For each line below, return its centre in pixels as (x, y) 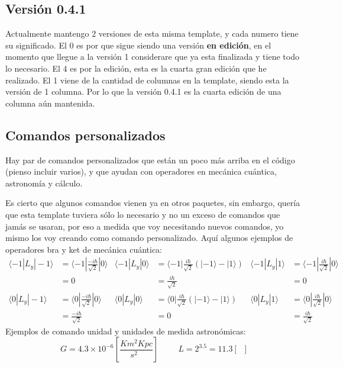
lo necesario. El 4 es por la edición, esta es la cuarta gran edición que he (136, 68)
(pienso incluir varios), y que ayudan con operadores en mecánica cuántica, (141, 171)
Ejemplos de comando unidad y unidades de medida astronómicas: (126, 331)
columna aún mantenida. (50, 103)
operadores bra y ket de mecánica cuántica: (84, 249)
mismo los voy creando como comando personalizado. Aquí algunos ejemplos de (149, 238)
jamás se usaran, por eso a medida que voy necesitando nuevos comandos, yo (145, 226)
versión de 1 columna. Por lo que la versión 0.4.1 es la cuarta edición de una (143, 91)
